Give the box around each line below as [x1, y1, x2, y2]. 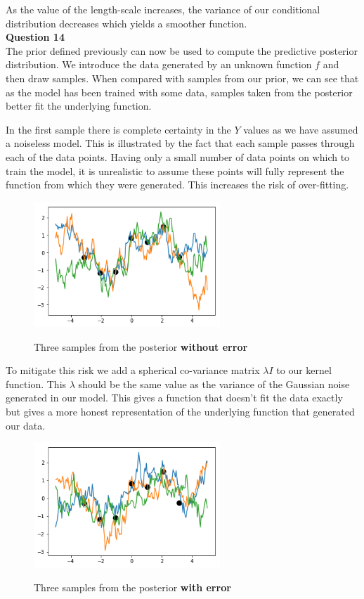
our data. [6, 418, 46, 432]
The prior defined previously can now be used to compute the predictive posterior [6, 43, 358, 58]
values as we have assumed [243, 122, 358, 136]
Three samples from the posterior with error [34, 579, 231, 594]
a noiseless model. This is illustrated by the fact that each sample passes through [6, 136, 355, 150]
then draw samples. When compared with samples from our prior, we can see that [6, 70, 359, 85]
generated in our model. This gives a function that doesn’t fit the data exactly [6, 390, 343, 405]
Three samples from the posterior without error [34, 339, 248, 354]
